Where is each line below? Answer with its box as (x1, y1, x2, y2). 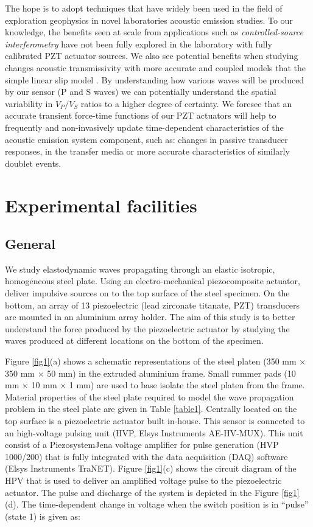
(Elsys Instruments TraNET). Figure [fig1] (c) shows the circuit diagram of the (5, 462, 297, 475)
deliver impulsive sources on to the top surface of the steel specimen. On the (5, 287, 290, 299)
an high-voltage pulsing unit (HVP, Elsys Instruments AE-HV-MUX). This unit (5, 426, 303, 439)
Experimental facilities (5, 192, 197, 217)
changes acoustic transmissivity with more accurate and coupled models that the (5, 61, 306, 74)
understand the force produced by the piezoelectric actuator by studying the (5, 322, 290, 335)
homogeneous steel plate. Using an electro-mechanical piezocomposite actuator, (5, 274, 300, 287)
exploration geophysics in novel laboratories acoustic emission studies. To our (5, 13, 293, 26)
